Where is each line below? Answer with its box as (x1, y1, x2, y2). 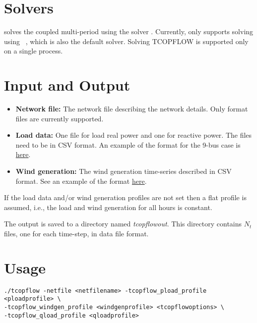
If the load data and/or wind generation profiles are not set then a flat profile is (4, 192, 247, 203)
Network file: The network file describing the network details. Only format (15, 104, 248, 114)
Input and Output (4, 75, 130, 95)
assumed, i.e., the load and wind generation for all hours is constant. (4, 202, 212, 212)
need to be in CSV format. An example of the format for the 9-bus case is (15, 139, 241, 150)
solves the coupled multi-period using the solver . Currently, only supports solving (4, 26, 254, 37)
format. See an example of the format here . (15, 175, 147, 186)
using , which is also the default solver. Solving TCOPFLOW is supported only (4, 36, 249, 46)
